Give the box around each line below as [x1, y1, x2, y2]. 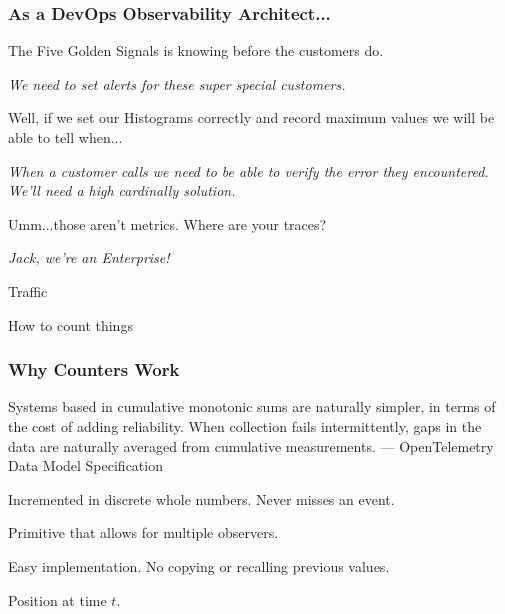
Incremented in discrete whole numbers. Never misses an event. [8, 488, 395, 509]
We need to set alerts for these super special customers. [8, 73, 346, 94]
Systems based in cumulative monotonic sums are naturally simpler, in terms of [8, 396, 496, 417]
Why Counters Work [8, 357, 180, 382]
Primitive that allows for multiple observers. [8, 522, 279, 543]
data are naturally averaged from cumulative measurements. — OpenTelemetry [8, 435, 494, 456]
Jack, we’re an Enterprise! [8, 247, 170, 268]
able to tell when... [8, 127, 123, 147]
